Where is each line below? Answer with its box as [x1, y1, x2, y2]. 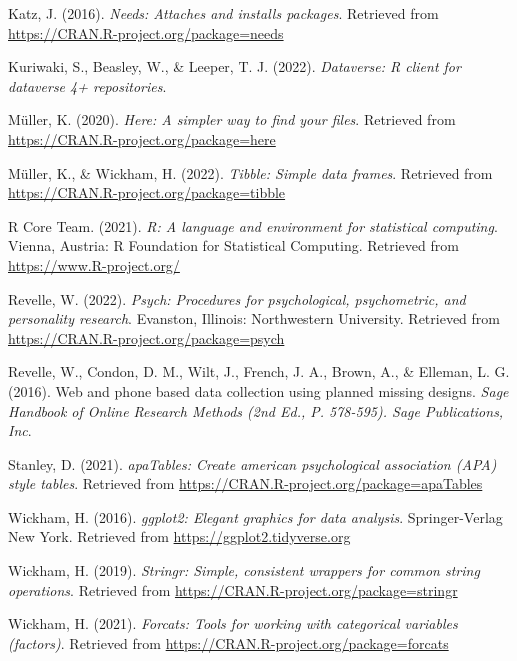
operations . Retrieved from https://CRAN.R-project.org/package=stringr [8, 579, 458, 600]
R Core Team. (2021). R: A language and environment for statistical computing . [8, 215, 498, 236]
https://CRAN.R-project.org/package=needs [8, 22, 284, 43]
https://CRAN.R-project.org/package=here [8, 128, 276, 149]
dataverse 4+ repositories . [8, 75, 167, 96]
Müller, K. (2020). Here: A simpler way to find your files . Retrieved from [8, 109, 456, 130]
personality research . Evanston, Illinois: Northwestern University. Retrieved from [8, 308, 500, 329]
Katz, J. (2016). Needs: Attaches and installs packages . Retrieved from [8, 3, 439, 23]
